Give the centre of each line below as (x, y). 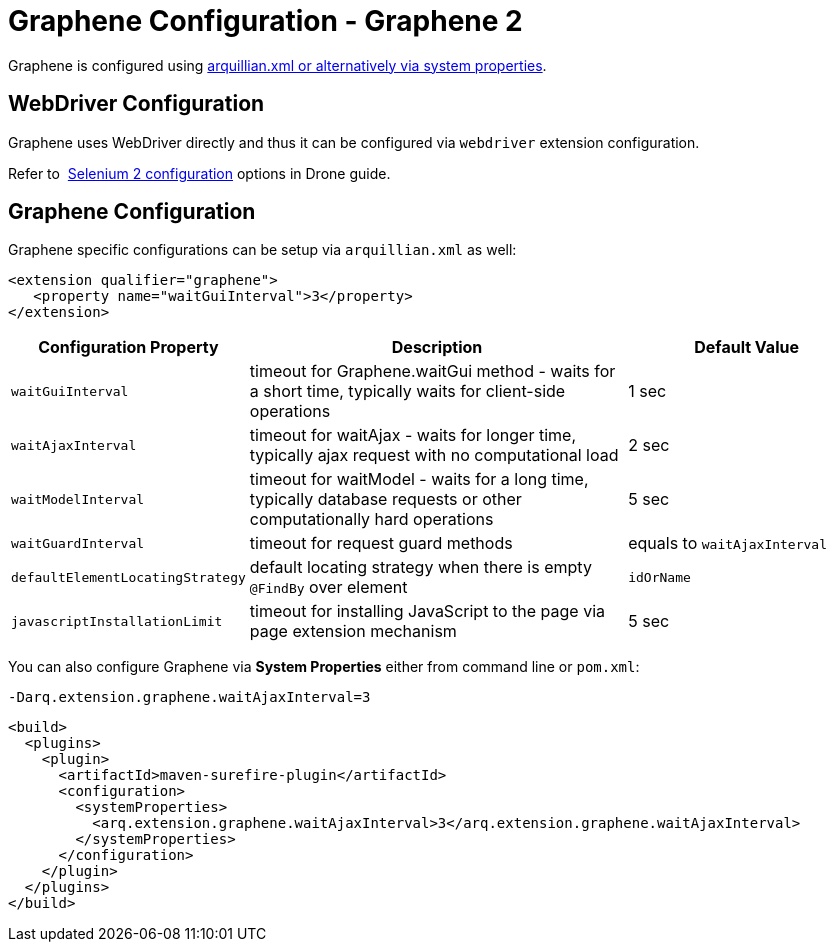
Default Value (746, 347)
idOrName (659, 577)
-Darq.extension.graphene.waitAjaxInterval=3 (189, 697)
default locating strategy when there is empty (420, 567)
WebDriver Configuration (136, 104)
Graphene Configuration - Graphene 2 (265, 21)
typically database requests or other (385, 499)
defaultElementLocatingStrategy (128, 577)
